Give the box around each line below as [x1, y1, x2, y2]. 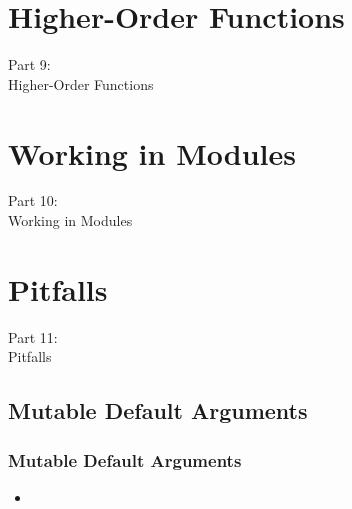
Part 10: [8, 190, 58, 211]
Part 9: [8, 54, 51, 75]
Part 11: [8, 326, 58, 347]
